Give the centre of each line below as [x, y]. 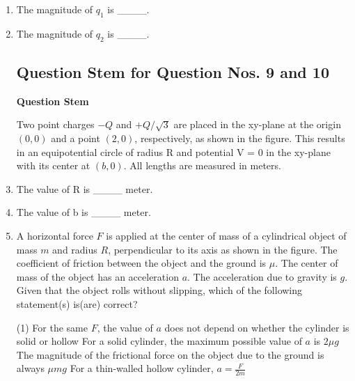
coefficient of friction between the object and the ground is [141, 263]
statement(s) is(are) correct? [77, 303]
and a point [76, 138]
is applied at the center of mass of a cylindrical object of [226, 235]
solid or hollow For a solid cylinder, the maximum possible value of [159, 341]
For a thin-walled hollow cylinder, [142, 368]
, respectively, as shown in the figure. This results [240, 138]
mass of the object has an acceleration [97, 276]
